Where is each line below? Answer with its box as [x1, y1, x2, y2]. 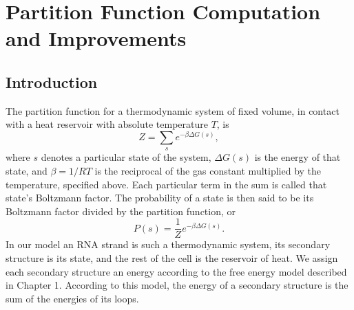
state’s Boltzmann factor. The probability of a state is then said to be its [6, 190, 314, 205]
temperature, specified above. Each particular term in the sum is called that [6, 177, 327, 191]
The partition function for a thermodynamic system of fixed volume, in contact [6, 103, 340, 118]
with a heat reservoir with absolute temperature [6, 117, 208, 131]
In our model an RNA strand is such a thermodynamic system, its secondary [6, 237, 331, 252]
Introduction [6, 71, 98, 92]
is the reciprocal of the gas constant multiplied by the [94, 164, 322, 178]
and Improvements [6, 24, 187, 52]
